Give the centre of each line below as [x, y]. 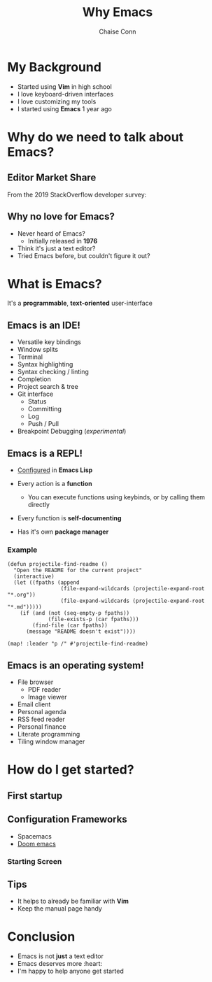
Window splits [37, 350]
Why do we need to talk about [96, 137]
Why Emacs [118, 12]
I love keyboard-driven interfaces [65, 94]
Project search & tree [48, 387]
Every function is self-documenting [69, 518]
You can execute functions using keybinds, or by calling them [116, 497]
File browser [35, 682]
